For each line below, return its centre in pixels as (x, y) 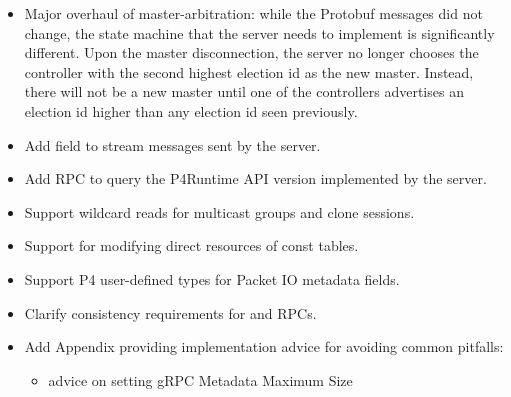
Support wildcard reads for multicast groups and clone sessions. (219, 211)
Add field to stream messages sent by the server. (172, 144)
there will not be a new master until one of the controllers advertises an (244, 91)
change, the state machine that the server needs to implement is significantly (259, 32)
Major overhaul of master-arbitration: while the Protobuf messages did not (253, 13)
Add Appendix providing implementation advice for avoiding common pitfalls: (264, 346)
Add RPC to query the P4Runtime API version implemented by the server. (255, 178)
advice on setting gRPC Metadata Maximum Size (200, 379)
